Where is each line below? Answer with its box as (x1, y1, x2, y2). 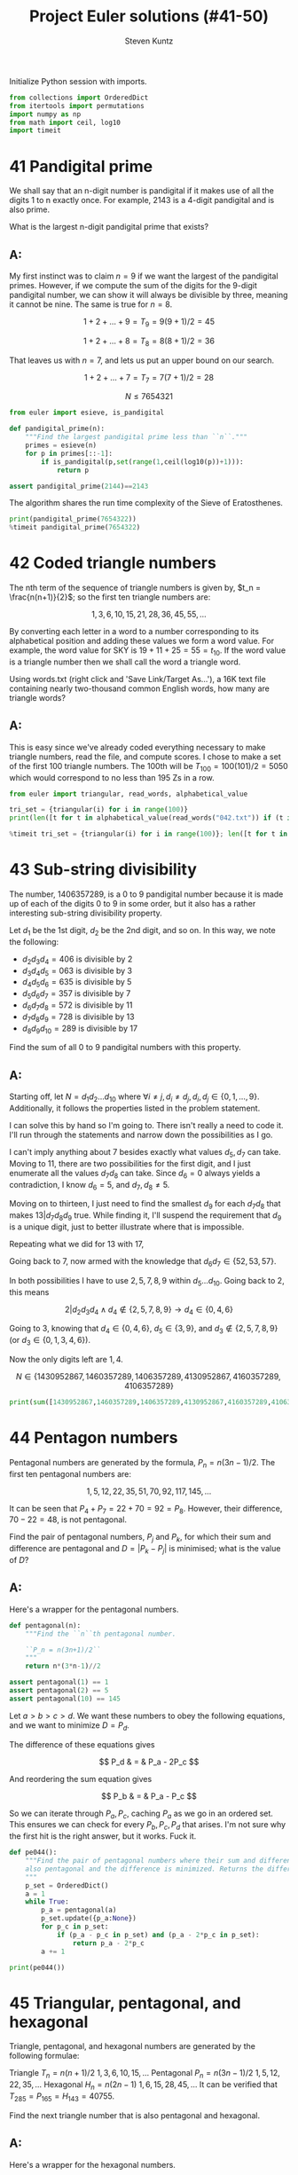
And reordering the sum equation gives (9, 1773, 153, 1784)
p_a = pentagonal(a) (41, 1905, 117, 1915)
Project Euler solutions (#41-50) (29, 6, 269, 27)
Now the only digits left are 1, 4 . (9, 1354, 124, 1364)
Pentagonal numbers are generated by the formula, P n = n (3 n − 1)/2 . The (9, 1457, 276, 1470)
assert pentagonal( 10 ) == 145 (9, 1694, 122, 1703)
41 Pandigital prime (9, 156, 153, 177)
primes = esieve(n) (25, 441, 98, 450)
